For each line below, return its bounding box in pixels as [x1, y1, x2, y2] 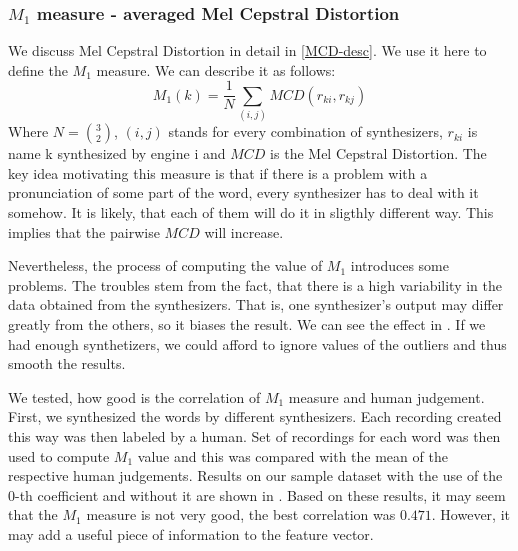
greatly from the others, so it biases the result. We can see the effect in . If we [8, 313, 486, 334]
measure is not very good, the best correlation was [86, 504, 396, 525]
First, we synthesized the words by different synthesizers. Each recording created [8, 406, 502, 427]
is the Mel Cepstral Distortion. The [270, 143, 487, 164]
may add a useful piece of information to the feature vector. [8, 523, 374, 544]
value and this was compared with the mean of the [137, 445, 448, 466]
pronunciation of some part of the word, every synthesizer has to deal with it [8, 182, 479, 203]
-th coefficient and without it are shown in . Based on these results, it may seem [15, 484, 506, 505]
